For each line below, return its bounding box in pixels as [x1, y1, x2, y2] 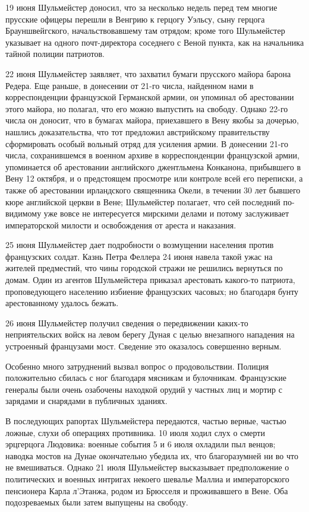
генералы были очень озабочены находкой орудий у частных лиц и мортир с [5, 383, 282, 395]
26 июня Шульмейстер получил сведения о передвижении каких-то [5, 316, 248, 329]
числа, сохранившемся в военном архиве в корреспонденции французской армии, [5, 149, 299, 161]
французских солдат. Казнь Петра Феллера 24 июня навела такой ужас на [5, 250, 273, 262]
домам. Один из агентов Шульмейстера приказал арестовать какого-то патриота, [5, 274, 295, 286]
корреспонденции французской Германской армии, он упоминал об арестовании [5, 91, 294, 103]
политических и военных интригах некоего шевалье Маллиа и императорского [5, 472, 289, 485]
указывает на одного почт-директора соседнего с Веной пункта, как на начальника [5, 36, 304, 48]
